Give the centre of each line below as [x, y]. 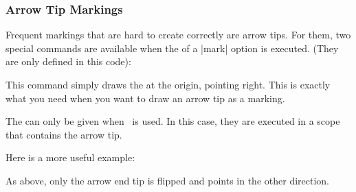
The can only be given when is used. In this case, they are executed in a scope [173, 121]
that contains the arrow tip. [64, 134]
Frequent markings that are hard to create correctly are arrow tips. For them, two [178, 35]
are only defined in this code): [68, 61]
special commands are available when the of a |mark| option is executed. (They [172, 48]
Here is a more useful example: [70, 157]
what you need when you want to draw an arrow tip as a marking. [145, 98]
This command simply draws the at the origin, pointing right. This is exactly [168, 84]
